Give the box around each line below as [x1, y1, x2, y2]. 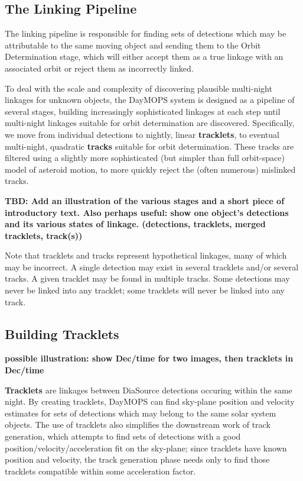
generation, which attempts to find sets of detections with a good [5, 430, 241, 443]
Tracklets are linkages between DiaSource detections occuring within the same [5, 383, 292, 396]
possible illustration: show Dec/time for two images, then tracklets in [5, 352, 294, 364]
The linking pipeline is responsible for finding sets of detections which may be [5, 27, 286, 40]
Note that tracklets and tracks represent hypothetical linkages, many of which [5, 249, 287, 262]
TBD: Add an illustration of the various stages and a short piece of [5, 194, 285, 206]
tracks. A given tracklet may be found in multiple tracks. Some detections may [5, 272, 290, 285]
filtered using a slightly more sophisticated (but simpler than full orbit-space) [5, 151, 285, 164]
